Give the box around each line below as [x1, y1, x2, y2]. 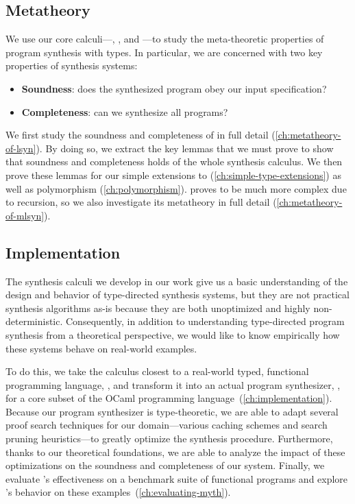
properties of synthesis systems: [5, 58, 138, 73]
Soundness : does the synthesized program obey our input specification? [21, 81, 327, 95]
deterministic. [5, 314, 63, 328]
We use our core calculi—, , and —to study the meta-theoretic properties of [5, 32, 324, 46]
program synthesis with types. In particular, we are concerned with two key [5, 45, 323, 59]
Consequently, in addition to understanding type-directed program [66, 314, 345, 328]
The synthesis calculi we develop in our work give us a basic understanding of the [5, 274, 348, 288]
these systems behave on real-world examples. [5, 341, 197, 355]
